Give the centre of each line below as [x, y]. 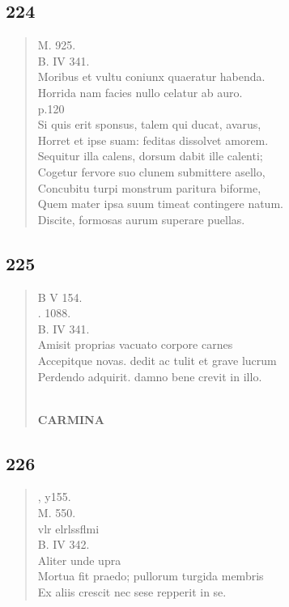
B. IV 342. [64, 544]
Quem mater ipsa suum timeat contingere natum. [160, 204]
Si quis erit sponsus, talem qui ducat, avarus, [149, 124]
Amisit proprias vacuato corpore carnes [135, 344]
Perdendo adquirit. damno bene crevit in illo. [150, 376]
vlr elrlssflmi [68, 528]
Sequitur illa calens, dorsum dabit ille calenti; [150, 156]
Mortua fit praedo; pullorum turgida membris [151, 576]
